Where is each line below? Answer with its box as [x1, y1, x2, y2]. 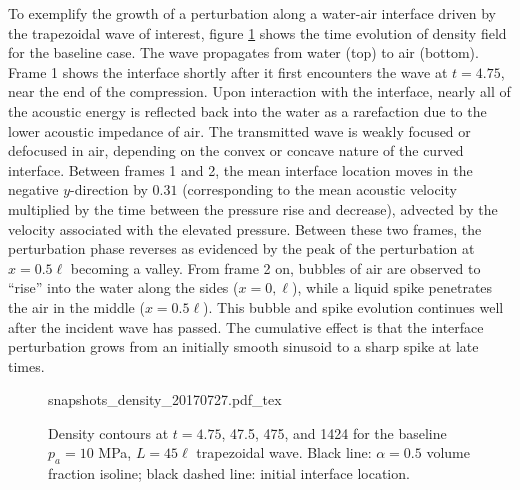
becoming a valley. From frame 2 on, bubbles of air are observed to [70, 257, 481, 278]
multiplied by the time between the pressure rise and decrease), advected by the [8, 198, 498, 219]
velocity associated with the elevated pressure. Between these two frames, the [8, 218, 482, 239]
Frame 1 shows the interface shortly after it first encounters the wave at [8, 61, 448, 82]
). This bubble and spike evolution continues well [203, 296, 504, 317]
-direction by [70, 179, 148, 200]
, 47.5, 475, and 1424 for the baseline [221, 422, 447, 443]
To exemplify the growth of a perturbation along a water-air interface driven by [8, 3, 496, 23]
